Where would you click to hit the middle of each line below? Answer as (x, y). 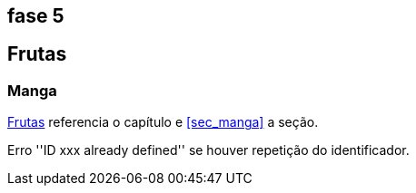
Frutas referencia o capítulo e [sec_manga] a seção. (163, 122)
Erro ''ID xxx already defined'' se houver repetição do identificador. (208, 150)
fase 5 (36, 16)
